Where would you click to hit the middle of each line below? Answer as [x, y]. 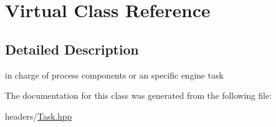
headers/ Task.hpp [39, 116]
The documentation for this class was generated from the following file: [138, 95]
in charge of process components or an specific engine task [114, 75]
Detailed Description [72, 49]
